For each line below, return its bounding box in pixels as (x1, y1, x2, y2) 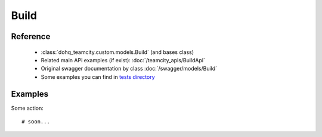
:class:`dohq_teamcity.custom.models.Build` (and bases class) (41, 48, 194, 56)
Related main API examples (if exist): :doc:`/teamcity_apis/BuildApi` (41, 56, 206, 63)
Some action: (11, 104, 44, 111)
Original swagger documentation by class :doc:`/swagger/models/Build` (41, 65, 218, 72)
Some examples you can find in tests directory (41, 73, 155, 80)
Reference (11, 31, 51, 42)
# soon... (21, 119, 50, 125)
